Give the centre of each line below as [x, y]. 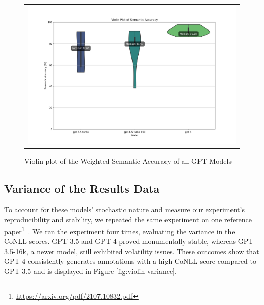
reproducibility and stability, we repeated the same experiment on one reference [128, 219]
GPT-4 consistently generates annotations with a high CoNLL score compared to [130, 261]
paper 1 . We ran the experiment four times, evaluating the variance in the [120, 230]
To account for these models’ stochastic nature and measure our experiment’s [124, 209]
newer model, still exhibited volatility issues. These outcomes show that [148, 251]
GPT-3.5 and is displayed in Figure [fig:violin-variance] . [90, 271]
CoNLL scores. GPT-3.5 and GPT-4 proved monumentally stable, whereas [120, 241]
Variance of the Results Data [82, 188]
